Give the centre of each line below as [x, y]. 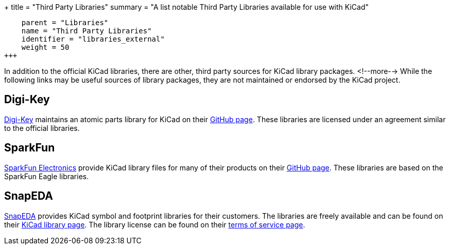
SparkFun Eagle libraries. [47, 176]
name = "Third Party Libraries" [86, 31]
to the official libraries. [42, 128]
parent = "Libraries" [65, 23]
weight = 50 [45, 47]
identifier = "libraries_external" [93, 39]
